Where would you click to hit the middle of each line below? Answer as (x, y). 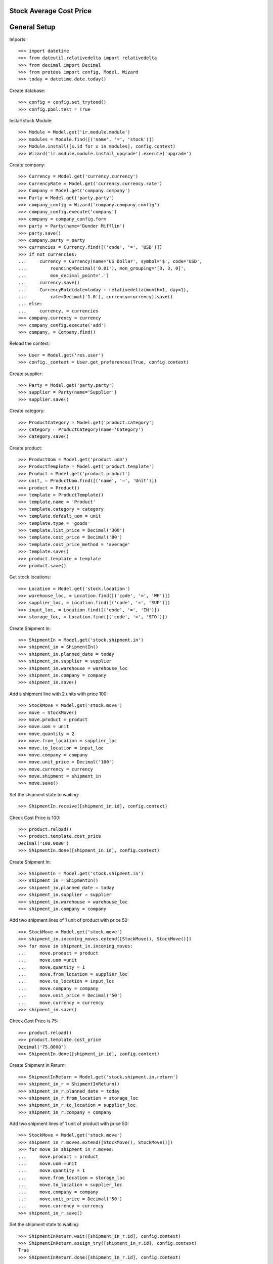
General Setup (32, 27)
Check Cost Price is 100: (35, 818)
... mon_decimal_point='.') (64, 275)
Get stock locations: (30, 577)
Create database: (27, 91)
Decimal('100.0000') (44, 843)
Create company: (27, 165)
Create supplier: (26, 374)
